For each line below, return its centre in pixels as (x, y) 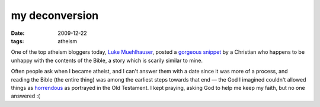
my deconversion (55, 15)
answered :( (25, 96)
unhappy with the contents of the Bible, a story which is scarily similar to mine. (107, 60)
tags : (17, 41)
